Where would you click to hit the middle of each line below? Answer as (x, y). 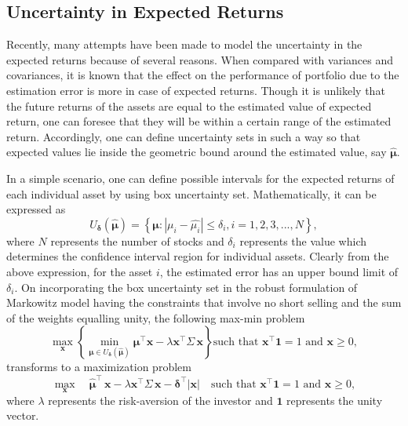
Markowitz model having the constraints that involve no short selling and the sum (204, 302)
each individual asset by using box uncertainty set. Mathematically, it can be (191, 193)
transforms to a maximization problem (99, 367)
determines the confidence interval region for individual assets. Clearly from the (198, 256)
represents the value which (303, 240)
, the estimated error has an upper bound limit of (279, 271)
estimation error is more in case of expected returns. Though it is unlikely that (196, 90)
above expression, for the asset (80, 271)
